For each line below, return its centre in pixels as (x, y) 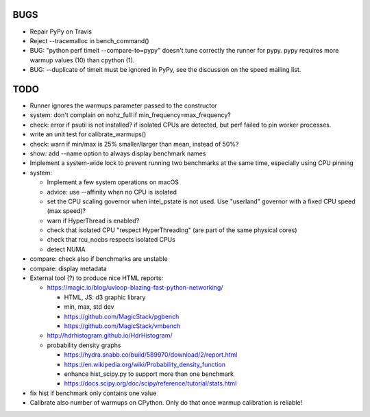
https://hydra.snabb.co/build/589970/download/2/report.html (151, 355)
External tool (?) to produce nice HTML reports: (97, 278)
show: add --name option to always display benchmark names (118, 153)
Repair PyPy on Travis (61, 31)
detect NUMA (66, 249)
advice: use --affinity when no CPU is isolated (112, 192)
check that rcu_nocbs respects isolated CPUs (111, 240)
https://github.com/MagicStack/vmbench (122, 326)
